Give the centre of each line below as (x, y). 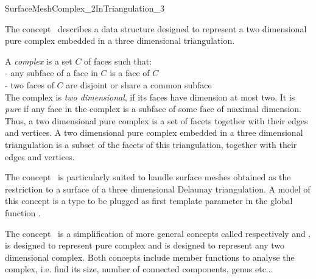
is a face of (130, 73)
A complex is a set (39, 61)
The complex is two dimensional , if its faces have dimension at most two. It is (150, 97)
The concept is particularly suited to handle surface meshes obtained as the (148, 177)
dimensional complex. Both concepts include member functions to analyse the (150, 257)
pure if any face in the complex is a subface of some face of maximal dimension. (153, 109)
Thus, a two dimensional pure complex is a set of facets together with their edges (156, 120)
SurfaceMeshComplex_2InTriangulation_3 (85, 8)
